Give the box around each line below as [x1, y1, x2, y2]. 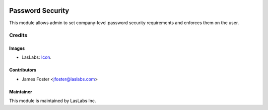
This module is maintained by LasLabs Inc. [9, 98, 96, 104]
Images [9, 45, 25, 51]
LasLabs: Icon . [21, 54, 52, 60]
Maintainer [9, 89, 32, 95]
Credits [9, 32, 27, 39]
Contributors [9, 67, 37, 73]
